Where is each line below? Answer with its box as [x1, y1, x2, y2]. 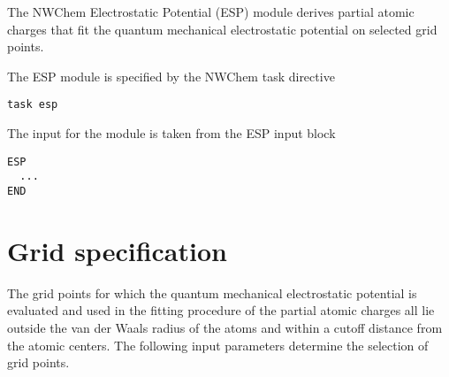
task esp [7, 98, 58, 112]
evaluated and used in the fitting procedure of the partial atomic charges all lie [7, 301, 435, 319]
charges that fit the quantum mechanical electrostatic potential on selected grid [7, 19, 438, 38]
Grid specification [7, 232, 227, 268]
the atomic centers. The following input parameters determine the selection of [7, 335, 429, 354]
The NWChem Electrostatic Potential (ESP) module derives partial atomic [7, 3, 415, 20]
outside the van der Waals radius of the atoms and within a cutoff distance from [7, 318, 443, 336]
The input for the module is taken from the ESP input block [7, 124, 336, 142]
